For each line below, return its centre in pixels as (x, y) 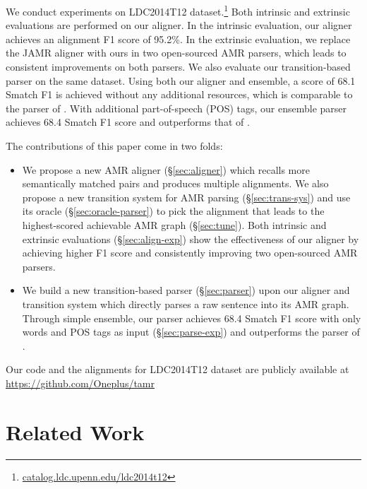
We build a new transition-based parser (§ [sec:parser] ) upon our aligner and (186, 290)
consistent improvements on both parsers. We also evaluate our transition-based (178, 67)
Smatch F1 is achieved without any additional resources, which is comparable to (179, 94)
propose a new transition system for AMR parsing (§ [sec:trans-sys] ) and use (186, 197)
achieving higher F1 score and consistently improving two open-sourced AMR (190, 253)
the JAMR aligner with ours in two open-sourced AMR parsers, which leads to (176, 53)
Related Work (75, 431)
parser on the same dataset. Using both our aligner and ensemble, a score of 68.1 (181, 80)
